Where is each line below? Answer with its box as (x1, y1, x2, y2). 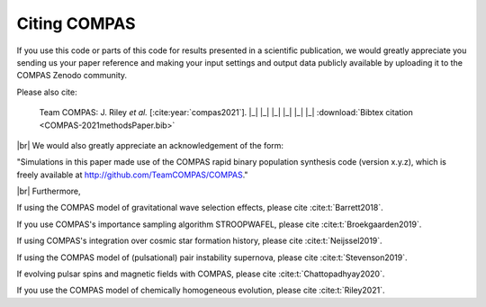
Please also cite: (16, 86, 77, 97)
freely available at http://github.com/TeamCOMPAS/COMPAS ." (16, 169, 248, 180)
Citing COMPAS (16, 14, 136, 33)
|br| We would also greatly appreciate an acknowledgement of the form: (16, 140, 283, 150)
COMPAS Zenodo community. (16, 70, 128, 81)
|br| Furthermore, (16, 185, 81, 197)
